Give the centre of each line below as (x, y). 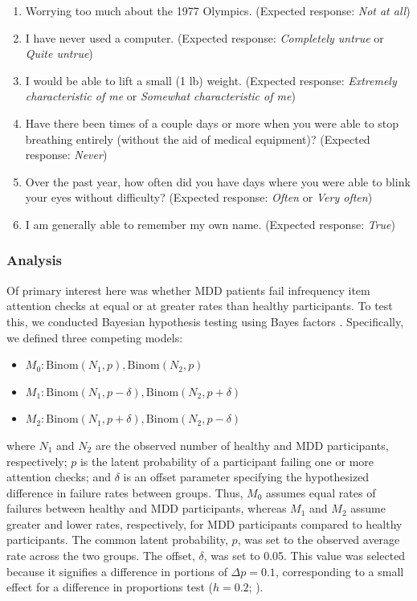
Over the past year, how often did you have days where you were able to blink (218, 181)
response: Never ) (66, 155)
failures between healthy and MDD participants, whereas (147, 508)
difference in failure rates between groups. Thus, (125, 492)
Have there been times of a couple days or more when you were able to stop (212, 123)
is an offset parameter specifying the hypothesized (246, 477)
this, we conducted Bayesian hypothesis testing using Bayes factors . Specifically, (205, 321)
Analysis (35, 260)
